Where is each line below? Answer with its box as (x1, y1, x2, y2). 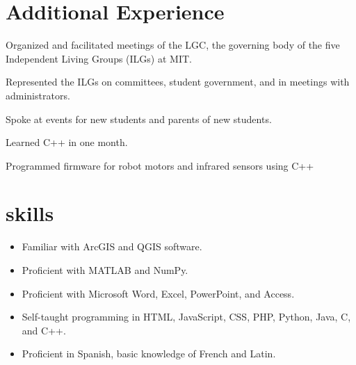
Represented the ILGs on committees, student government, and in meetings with (6, 74, 350, 89)
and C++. (22, 323, 66, 337)
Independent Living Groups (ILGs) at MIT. (6, 51, 192, 65)
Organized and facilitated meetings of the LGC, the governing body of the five (6, 38, 340, 52)
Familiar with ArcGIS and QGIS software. (22, 239, 202, 254)
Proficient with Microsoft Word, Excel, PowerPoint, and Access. (22, 286, 295, 300)
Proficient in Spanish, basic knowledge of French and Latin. (22, 346, 276, 361)
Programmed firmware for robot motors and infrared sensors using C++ (6, 158, 314, 172)
